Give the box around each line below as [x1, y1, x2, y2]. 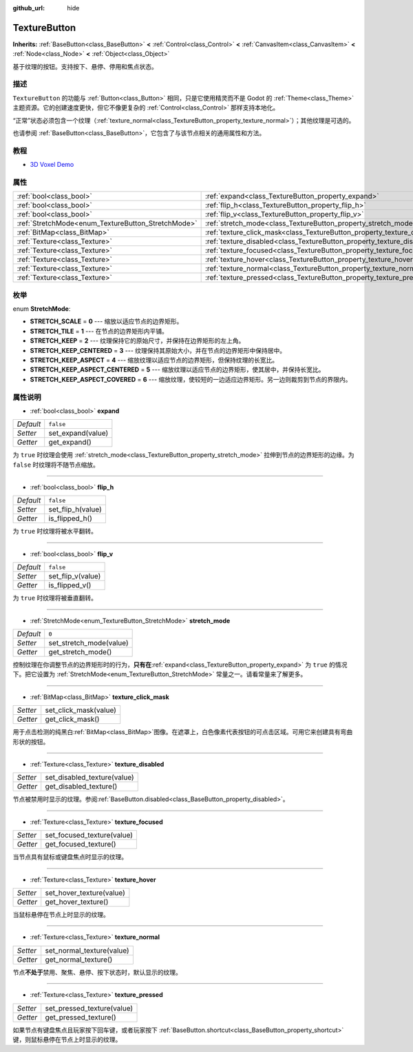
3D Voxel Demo [30, 161, 74, 169]
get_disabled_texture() [45, 782, 118, 791]
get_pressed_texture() [45, 1012, 116, 1022]
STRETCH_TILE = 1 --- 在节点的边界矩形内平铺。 [30, 327, 169, 335]
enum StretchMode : [12, 305, 71, 313]
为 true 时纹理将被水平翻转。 [12, 527, 98, 536]
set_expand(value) [48, 428, 109, 438]
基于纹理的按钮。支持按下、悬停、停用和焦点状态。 [12, 62, 158, 70]
